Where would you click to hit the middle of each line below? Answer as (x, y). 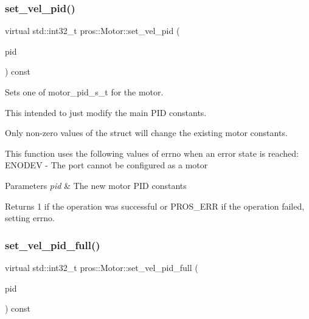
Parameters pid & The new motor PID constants (96, 185)
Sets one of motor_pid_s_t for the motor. (84, 92)
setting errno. (30, 218)
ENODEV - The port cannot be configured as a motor (106, 165)
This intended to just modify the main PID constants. (106, 112)
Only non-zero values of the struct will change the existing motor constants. (146, 133)
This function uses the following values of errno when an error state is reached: (152, 153)
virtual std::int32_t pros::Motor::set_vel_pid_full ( (102, 267)
